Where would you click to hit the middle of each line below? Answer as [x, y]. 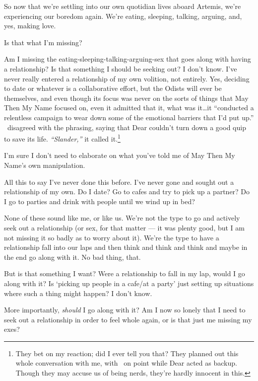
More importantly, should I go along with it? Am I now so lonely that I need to [125, 310]
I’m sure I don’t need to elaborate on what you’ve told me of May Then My [120, 155]
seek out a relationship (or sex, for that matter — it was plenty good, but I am [125, 227]
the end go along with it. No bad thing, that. [72, 257]
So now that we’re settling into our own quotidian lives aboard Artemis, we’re [123, 6]
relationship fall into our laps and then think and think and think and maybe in [126, 247]
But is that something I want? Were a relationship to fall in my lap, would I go [125, 273]
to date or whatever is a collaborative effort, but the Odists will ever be [113, 88]
